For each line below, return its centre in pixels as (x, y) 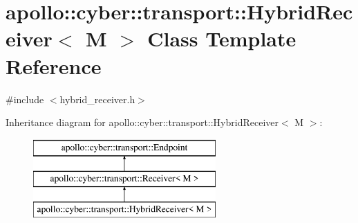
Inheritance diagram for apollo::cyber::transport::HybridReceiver (142, 122)
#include (25, 99)
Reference (54, 65)
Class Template (222, 38)
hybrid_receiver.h (97, 99)
